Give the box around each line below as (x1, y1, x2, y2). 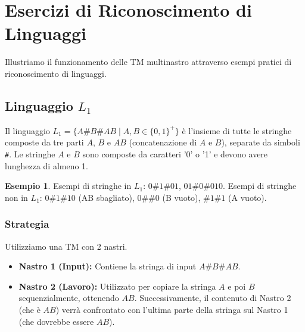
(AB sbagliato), (78, 191, 135, 203)
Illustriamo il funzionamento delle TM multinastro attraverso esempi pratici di (5, 55, 292, 68)
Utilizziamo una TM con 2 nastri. (5, 240, 127, 252)
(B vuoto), (162, 191, 201, 203)
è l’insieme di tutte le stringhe (182, 124, 292, 136)
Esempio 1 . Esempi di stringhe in (5, 179, 132, 192)
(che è (18, 303, 41, 315)
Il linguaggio (5, 124, 50, 136)
